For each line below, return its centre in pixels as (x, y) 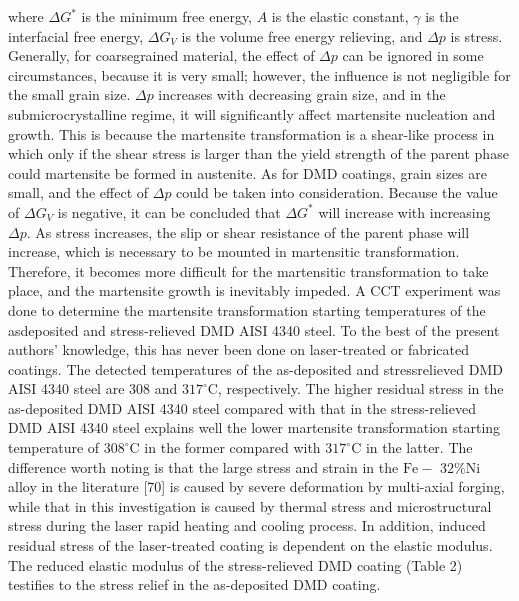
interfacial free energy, (76, 35)
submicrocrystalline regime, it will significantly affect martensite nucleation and (252, 113)
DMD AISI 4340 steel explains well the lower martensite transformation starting (254, 427)
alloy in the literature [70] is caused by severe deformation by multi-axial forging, (256, 486)
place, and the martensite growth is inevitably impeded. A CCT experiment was (254, 290)
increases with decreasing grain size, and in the (302, 94)
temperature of (54, 447)
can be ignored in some (413, 55)
